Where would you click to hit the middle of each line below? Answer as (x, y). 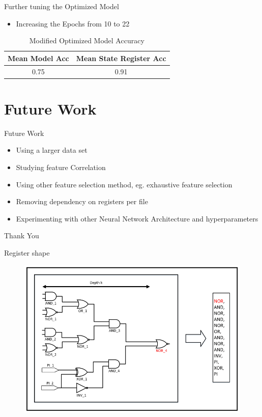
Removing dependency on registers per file (82, 201)
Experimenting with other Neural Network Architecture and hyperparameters (137, 218)
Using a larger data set (52, 150)
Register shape (27, 253)
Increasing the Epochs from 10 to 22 (73, 23)
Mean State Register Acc (121, 58)
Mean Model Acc (38, 58)
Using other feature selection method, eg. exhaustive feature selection (124, 184)
